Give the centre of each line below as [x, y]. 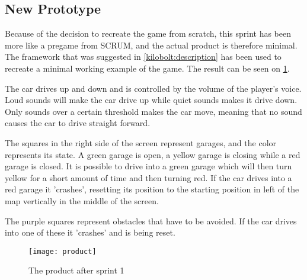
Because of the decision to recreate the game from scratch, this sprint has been [148, 33]
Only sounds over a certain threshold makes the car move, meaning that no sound [153, 111]
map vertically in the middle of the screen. [82, 200]
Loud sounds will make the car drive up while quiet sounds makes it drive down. [151, 100]
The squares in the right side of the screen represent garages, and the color [141, 142]
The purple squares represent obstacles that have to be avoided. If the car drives [151, 221]
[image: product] [63, 251]
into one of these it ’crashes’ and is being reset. [90, 232]
